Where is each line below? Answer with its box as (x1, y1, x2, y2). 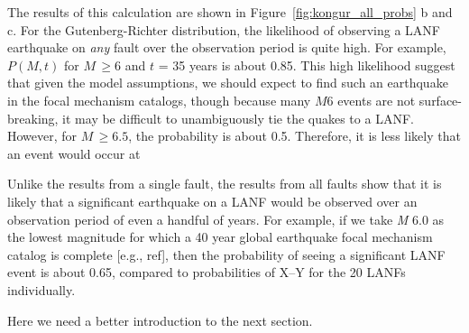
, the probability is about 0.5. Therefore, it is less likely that (128, 126, 461, 145)
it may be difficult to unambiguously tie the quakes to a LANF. (62, 108, 414, 127)
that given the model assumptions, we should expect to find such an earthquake (7, 73, 448, 92)
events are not (337, 90, 416, 109)
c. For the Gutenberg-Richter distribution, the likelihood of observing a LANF (7, 20, 441, 39)
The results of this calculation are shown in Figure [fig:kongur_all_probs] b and (7, 3, 453, 21)
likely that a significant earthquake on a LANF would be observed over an (7, 191, 418, 210)
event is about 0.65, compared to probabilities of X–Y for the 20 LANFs (7, 263, 406, 282)
